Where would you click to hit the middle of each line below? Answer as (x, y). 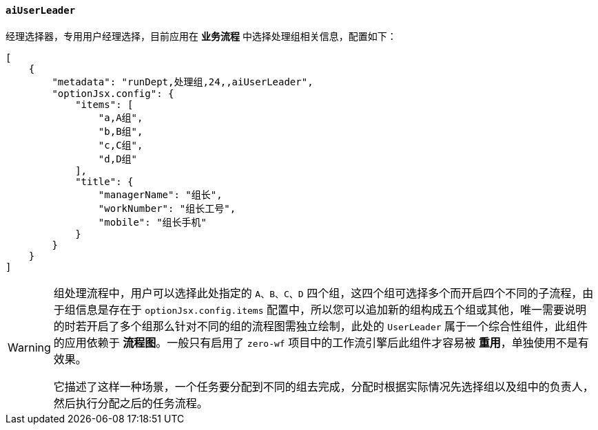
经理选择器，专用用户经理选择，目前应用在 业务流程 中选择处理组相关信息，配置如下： (201, 36)
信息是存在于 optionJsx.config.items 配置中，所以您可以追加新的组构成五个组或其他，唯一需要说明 (331, 309)
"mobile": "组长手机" (153, 222)
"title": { (104, 181)
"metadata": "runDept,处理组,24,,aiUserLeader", (183, 82)
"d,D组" (118, 159)
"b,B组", (121, 131)
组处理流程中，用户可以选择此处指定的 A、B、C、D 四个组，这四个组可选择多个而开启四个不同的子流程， (318, 293)
